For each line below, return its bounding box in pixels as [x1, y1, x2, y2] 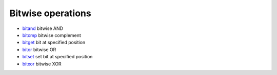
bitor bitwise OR [22, 46, 56, 53]
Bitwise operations [9, 8, 92, 19]
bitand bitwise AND [22, 25, 64, 31]
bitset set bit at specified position [22, 54, 93, 60]
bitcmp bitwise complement [22, 32, 82, 38]
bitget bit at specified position [22, 40, 86, 46]
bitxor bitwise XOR [22, 61, 62, 67]
